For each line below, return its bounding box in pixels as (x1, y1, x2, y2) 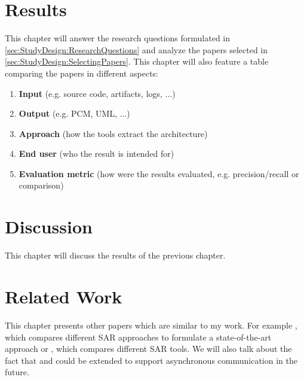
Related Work (5, 284, 122, 308)
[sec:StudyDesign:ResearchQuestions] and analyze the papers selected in (5, 43, 268, 56)
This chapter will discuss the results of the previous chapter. (5, 249, 226, 262)
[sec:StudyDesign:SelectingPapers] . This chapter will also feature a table (5, 55, 269, 68)
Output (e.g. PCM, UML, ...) (19, 107, 130, 120)
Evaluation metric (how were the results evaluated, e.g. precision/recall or (19, 167, 299, 180)
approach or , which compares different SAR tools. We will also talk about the (5, 342, 292, 355)
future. (5, 366, 29, 378)
